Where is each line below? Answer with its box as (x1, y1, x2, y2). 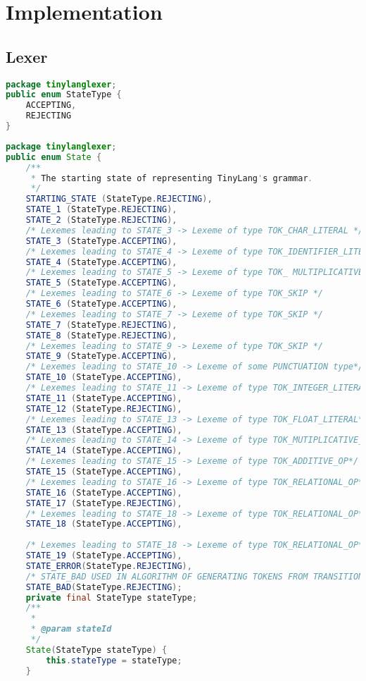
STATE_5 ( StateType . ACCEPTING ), (25, 278, 177, 288)
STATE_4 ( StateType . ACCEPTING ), (25, 257, 177, 267)
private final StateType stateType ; (25, 592, 198, 603)
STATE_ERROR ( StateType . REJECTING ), (25, 560, 192, 571)
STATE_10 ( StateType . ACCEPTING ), (25, 372, 182, 383)
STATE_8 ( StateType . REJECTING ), (25, 330, 177, 340)
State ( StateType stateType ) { (25, 644, 168, 655)
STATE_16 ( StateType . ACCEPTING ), (25, 487, 182, 498)
